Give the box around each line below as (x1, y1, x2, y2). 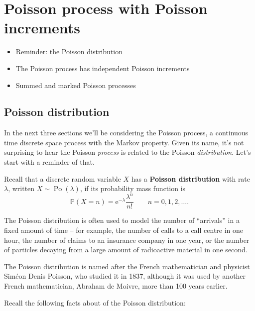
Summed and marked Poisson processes (15, 80, 136, 90)
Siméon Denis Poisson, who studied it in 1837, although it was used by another (4, 271, 246, 281)
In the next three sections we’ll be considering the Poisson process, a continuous (4, 127, 249, 138)
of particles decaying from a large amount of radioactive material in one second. (4, 244, 248, 255)
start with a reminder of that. (4, 157, 95, 167)
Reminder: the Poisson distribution (15, 46, 123, 57)
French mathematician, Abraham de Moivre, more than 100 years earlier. (4, 280, 228, 291)
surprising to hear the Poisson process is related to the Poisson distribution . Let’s (4, 147, 251, 157)
